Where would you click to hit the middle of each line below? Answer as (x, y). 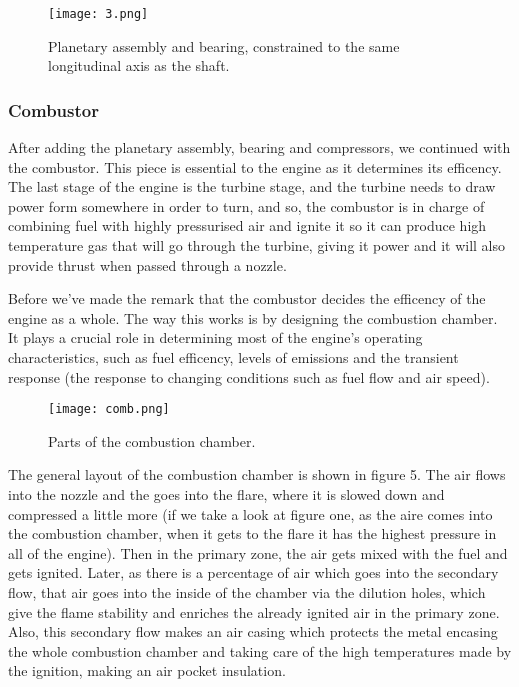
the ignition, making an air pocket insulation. (147, 670)
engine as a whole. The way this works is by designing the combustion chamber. (253, 317)
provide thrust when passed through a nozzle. (147, 264)
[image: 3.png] (98, 14)
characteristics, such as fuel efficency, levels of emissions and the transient (233, 357)
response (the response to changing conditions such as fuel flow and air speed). (249, 376)
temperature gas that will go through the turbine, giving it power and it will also (256, 245)
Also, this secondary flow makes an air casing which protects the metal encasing (253, 631)
